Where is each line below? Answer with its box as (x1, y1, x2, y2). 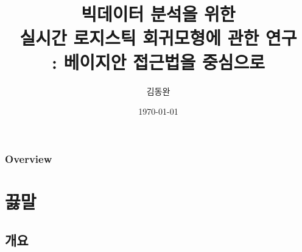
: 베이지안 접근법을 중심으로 (51, 49, 265, 74)
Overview (5, 151, 52, 166)
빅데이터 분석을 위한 (81, 1, 236, 26)
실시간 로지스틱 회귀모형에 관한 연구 (19, 25, 297, 50)
